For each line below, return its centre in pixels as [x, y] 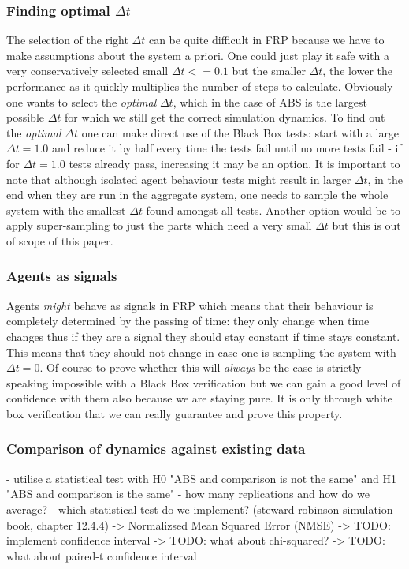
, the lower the [358, 71]
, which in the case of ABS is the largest [270, 101]
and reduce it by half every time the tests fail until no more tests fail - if [227, 148]
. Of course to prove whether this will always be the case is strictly [201, 367]
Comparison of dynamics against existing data [156, 449]
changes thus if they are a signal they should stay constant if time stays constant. [203, 336]
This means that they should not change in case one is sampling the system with [201, 352]
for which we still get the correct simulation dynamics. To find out [225, 117]
